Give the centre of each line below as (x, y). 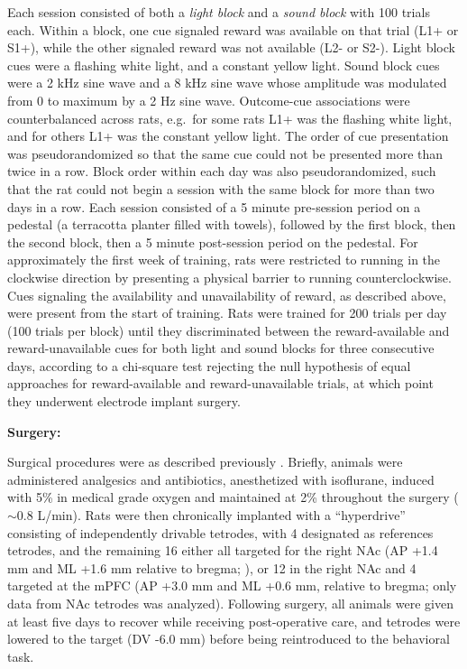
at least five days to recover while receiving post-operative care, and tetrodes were (234, 621)
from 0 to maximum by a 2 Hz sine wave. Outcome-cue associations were (209, 100)
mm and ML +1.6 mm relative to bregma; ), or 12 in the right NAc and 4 (212, 567)
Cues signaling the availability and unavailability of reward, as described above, (227, 295)
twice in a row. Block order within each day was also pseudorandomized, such (222, 171)
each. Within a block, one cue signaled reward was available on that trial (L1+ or (233, 29)
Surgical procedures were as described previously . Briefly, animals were (205, 462)
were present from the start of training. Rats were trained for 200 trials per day (227, 313)
